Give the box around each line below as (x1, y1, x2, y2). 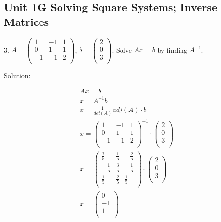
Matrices (4, 14, 49, 29)
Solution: (4, 70, 31, 80)
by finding (157, 44, 187, 55)
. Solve (112, 44, 132, 55)
